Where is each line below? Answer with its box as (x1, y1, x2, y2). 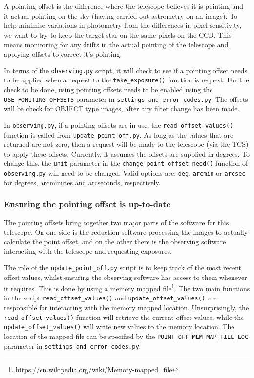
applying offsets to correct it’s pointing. (4, 49, 122, 59)
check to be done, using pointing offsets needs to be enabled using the (4, 84, 213, 95)
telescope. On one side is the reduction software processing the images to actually (4, 227, 248, 237)
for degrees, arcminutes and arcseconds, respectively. (4, 177, 161, 187)
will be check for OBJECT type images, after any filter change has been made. (4, 103, 240, 114)
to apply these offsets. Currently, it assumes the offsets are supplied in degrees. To (4, 148, 250, 159)
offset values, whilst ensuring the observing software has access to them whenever (4, 272, 247, 282)
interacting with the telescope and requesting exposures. (4, 246, 172, 256)
